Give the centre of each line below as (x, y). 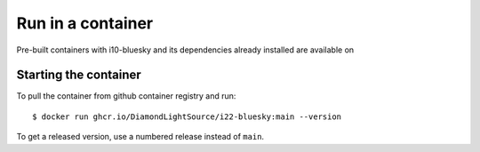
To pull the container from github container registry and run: (126, 96)
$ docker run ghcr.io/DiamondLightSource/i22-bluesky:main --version (187, 116)
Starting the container (79, 75)
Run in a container (85, 23)
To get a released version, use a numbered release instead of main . (140, 137)
